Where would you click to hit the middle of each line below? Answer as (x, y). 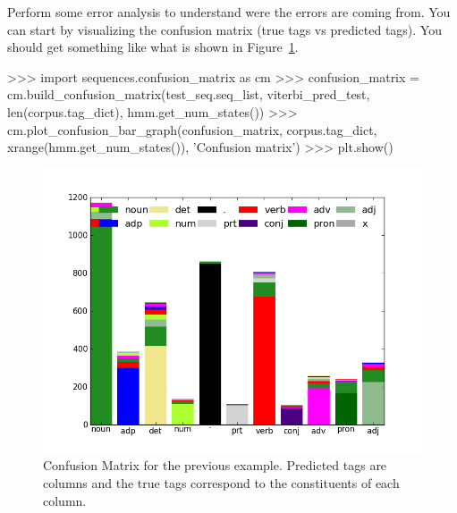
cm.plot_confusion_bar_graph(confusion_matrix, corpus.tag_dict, (192, 129)
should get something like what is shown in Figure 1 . (153, 47)
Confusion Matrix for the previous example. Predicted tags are (215, 465)
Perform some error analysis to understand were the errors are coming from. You (229, 12)
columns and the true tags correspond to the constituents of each (221, 482)
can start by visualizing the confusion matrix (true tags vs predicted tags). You (224, 29)
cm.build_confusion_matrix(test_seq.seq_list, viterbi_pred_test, (189, 94)
